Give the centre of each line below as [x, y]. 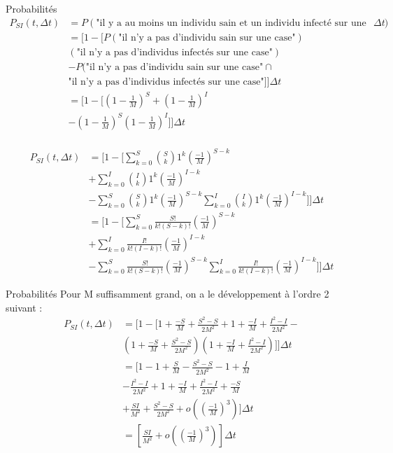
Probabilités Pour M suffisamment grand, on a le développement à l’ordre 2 [167, 293]
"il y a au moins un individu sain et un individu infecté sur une [231, 23]
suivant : [24, 307]
